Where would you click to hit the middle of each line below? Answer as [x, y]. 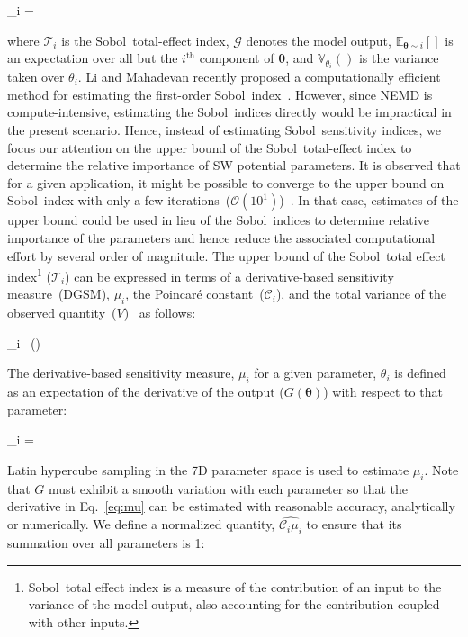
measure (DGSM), [58, 294]
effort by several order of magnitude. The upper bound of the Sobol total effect [226, 255]
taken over [36, 77]
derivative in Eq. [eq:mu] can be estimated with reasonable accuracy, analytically [231, 506]
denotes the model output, [319, 40]
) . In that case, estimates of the [369, 200]
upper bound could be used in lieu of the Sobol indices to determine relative [218, 220]
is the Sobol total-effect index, [145, 40]
